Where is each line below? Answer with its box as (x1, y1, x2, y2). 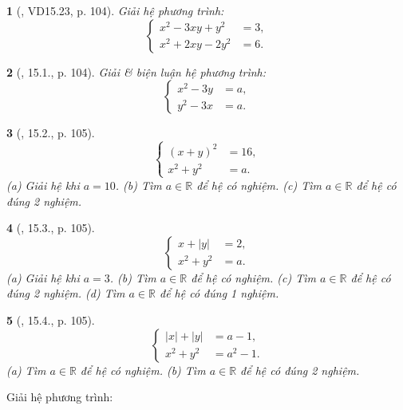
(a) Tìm (6, 361, 46, 378)
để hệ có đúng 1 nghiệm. (159, 285, 279, 302)
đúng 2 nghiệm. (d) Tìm (6, 285, 125, 302)
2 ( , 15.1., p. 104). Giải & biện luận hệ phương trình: (6, 63, 267, 80)
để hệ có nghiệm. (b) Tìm (80, 361, 206, 378)
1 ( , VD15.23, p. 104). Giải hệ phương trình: (6, 2, 224, 18)
